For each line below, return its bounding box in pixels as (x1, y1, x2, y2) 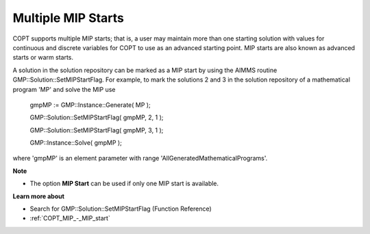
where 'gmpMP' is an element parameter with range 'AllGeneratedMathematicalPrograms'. (12, 154, 268, 163)
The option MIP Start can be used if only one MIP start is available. (29, 179, 219, 188)
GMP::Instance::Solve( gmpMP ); (29, 139, 123, 147)
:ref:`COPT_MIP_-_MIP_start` (29, 214, 111, 222)
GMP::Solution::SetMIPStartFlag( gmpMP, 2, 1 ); (29, 113, 164, 121)
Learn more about (12, 192, 65, 200)
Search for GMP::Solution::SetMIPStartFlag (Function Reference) (29, 204, 212, 213)
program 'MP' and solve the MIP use (12, 85, 116, 93)
